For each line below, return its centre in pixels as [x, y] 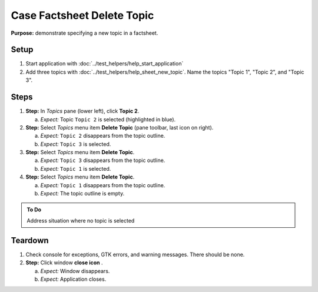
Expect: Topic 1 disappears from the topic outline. [103, 185]
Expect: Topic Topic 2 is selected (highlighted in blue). [108, 119]
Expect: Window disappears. [75, 271]
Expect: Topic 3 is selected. [76, 144]
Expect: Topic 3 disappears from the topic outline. [103, 160]
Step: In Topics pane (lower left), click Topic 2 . [82, 111]
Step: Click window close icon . [64, 263]
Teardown [30, 240]
